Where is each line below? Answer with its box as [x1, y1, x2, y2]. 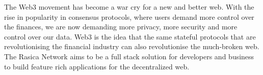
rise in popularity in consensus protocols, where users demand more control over [4, 11, 254, 22]
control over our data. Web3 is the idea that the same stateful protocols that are [4, 31, 256, 42]
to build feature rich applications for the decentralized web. [4, 61, 190, 71]
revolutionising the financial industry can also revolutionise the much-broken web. [4, 41, 259, 52]
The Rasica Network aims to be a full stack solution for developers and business [4, 51, 254, 61]
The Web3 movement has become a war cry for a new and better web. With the [4, 2, 254, 12]
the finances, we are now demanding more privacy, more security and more [4, 21, 238, 32]
